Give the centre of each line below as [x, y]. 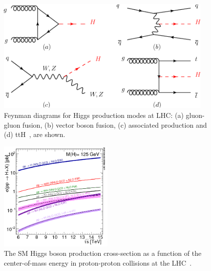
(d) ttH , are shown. [35, 134]
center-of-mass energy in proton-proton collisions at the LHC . [98, 262]
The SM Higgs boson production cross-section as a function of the [103, 253]
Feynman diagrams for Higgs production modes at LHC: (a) [94, 115]
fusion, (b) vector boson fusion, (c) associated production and [115, 124]
